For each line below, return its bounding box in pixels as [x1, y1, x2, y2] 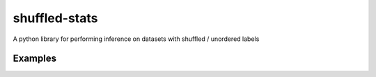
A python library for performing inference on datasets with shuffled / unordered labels [13, 35, 260, 43]
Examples [13, 53, 57, 65]
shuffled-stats [13, 10, 98, 26]
